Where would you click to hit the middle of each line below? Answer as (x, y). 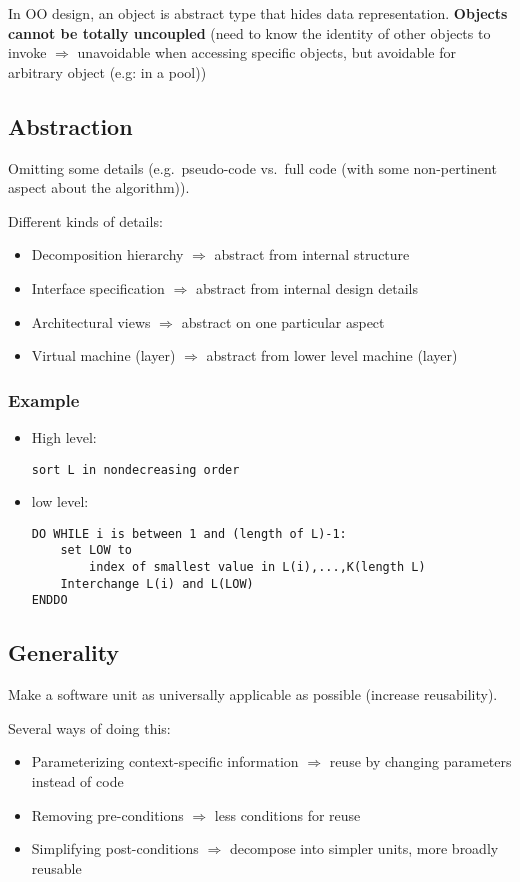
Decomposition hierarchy (107, 254)
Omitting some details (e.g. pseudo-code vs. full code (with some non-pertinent (252, 167)
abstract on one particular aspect (283, 321)
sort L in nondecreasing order (135, 469)
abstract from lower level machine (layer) (332, 355)
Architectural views (91, 321)
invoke (27, 52)
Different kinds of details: (85, 220)
